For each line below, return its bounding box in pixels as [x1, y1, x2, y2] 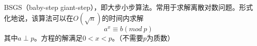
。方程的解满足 [34, 32, 83, 43]
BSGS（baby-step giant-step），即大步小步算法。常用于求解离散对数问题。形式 [4, 2, 253, 12]
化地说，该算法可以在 [4, 12, 73, 23]
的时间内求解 [102, 12, 144, 23]
